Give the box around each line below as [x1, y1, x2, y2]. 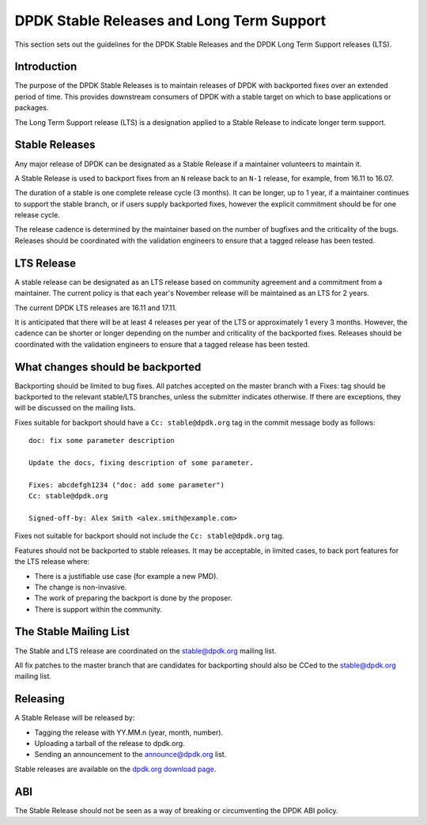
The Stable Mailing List [14, 625, 130, 638]
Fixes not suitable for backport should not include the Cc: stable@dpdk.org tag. [14, 531, 285, 541]
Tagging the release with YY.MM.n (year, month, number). [34, 728, 224, 737]
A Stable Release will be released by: [14, 713, 135, 723]
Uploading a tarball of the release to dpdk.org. [34, 739, 185, 748]
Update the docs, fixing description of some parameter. [28, 458, 255, 467]
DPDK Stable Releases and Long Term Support [14, 12, 327, 29]
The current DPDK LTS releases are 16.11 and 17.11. [14, 303, 177, 312]
